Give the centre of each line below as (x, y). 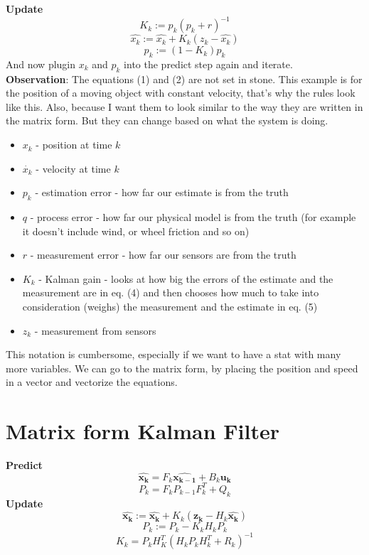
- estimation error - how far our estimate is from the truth (162, 192)
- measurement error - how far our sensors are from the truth (163, 255)
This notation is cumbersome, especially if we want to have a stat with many (173, 354)
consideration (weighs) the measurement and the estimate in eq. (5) (170, 307)
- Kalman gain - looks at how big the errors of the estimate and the (186, 278)
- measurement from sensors (95, 330)
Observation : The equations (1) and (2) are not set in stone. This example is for (184, 79)
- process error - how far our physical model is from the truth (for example (193, 217)
